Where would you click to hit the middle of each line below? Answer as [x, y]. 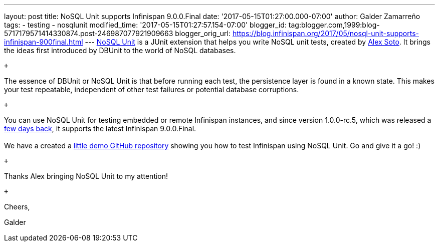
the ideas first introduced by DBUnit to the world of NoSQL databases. [120, 50]
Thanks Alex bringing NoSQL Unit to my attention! [86, 176]
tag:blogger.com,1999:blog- [334, 25]
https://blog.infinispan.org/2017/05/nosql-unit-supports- [325, 33]
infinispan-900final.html [44, 42]
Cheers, [17, 207]
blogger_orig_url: [203, 33]
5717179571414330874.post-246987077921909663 [89, 33]
